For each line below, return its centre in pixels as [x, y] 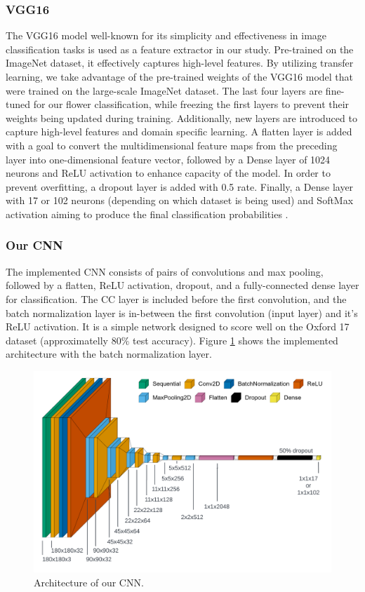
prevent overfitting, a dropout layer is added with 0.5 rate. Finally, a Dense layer [180, 186]
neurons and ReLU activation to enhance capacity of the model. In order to [168, 173]
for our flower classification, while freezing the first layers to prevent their [191, 104]
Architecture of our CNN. [89, 582]
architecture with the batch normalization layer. [109, 354]
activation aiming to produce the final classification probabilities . [147, 214]
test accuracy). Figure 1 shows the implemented [235, 340]
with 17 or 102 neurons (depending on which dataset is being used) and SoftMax [180, 200]
